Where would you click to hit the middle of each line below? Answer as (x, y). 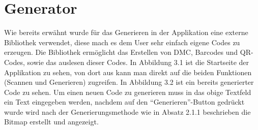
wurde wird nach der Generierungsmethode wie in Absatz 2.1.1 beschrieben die (127, 111)
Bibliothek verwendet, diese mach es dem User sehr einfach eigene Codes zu (122, 42)
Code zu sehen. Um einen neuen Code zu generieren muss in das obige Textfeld (128, 92)
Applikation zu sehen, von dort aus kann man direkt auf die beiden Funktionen (128, 72)
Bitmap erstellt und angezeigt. (51, 122)
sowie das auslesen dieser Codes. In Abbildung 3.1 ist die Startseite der (138, 62)
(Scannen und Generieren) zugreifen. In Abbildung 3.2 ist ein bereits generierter (129, 82)
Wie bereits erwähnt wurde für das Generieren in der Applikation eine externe (126, 32)
